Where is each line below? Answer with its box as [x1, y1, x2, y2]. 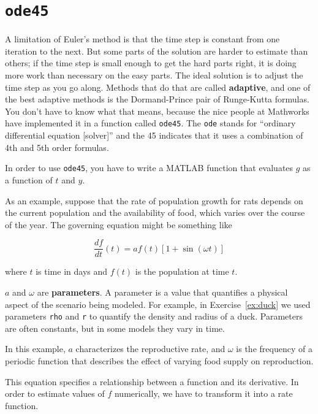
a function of [5, 173, 53, 186]
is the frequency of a [236, 342, 312, 355]
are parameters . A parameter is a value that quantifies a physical [37, 285, 288, 298]
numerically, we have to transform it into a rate [114, 387, 293, 400]
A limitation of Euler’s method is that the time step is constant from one [5, 33, 280, 45]
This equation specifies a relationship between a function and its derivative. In [5, 375, 299, 388]
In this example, [5, 342, 66, 355]
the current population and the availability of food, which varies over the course [5, 206, 305, 219]
